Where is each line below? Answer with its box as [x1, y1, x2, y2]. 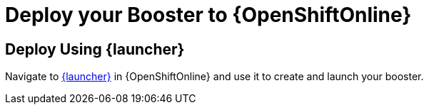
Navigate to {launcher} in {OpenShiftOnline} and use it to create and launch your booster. [5, 70, 424, 83]
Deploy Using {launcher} [5, 40, 185, 58]
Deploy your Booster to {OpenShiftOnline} [5, 3, 412, 27]
